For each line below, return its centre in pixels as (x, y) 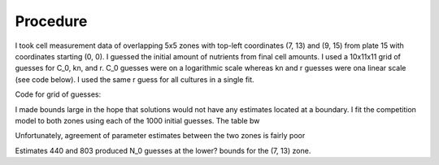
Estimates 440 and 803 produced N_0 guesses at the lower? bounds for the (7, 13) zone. (163, 150)
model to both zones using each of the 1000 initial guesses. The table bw (137, 120)
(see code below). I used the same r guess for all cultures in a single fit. (135, 79)
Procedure (51, 21)
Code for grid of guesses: (58, 94)
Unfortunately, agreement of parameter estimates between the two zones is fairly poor (160, 136)
